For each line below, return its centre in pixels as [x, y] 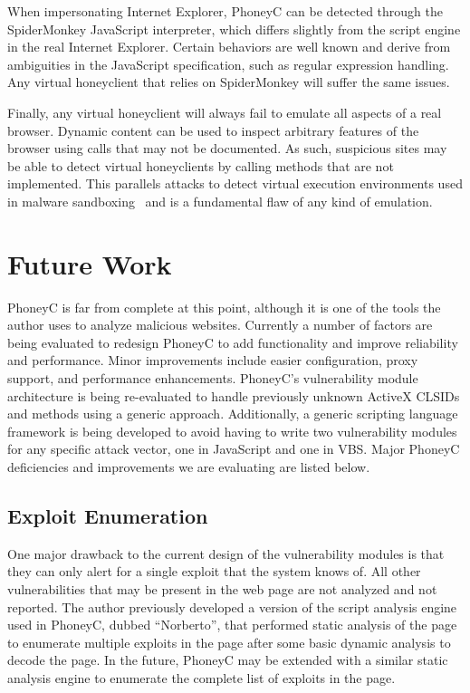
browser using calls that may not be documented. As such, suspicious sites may [227, 148]
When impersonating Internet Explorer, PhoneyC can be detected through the [225, 11]
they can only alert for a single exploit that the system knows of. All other [214, 571]
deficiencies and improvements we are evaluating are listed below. [189, 467]
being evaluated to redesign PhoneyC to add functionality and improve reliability [233, 342]
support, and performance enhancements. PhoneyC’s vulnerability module [213, 378]
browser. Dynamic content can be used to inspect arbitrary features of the [213, 130]
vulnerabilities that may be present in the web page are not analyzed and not [222, 588]
